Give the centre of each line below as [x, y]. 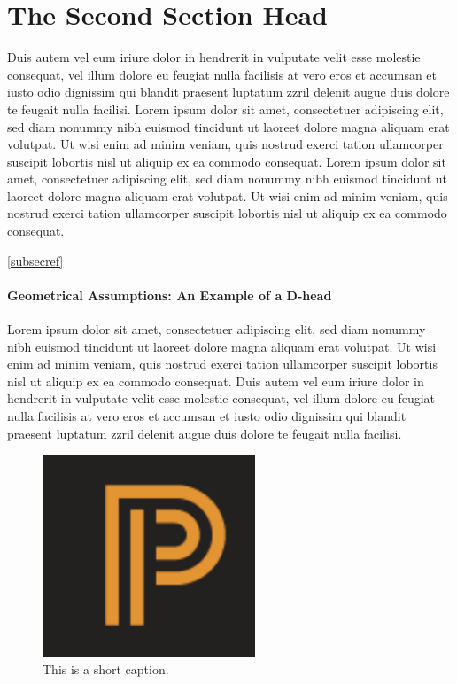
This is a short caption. [106, 668]
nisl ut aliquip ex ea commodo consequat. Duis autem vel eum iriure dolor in [216, 381]
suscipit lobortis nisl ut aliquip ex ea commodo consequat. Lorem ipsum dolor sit [227, 161]
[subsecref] [35, 260]
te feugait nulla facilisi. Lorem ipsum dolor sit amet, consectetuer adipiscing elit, [225, 109]
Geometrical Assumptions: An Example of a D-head [170, 295]
